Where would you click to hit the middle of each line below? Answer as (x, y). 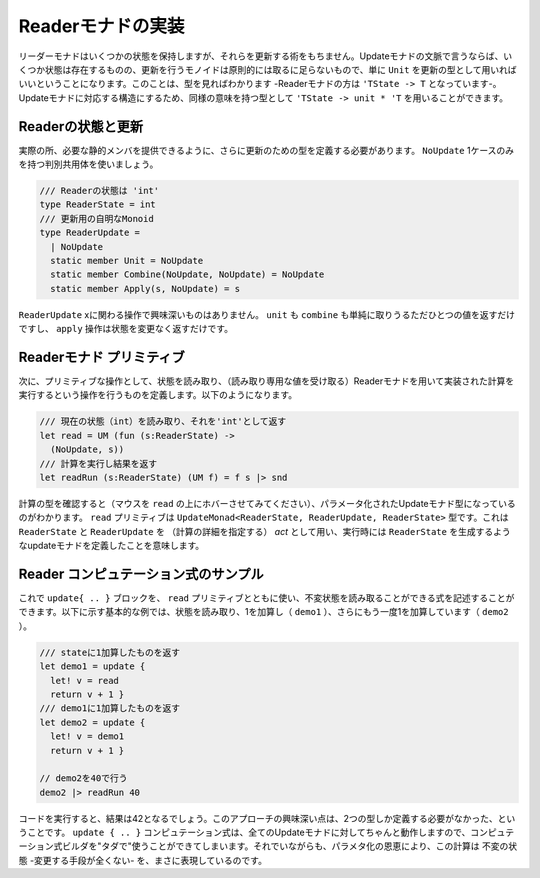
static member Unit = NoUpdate (127, 260)
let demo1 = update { (92, 666)
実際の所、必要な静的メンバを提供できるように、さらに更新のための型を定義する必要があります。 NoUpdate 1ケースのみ (266, 150)
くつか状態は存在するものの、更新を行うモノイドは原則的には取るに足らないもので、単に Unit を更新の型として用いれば (267, 69)
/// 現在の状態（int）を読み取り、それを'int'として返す (163, 421)
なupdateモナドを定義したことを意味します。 (111, 546)
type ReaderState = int (98, 204)
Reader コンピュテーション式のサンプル (141, 573)
